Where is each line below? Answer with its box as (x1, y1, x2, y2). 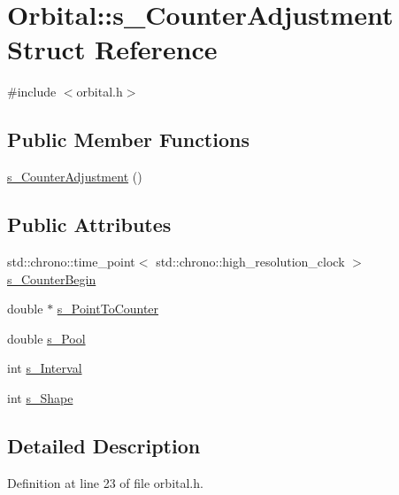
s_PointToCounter (57, 299, 159, 318)
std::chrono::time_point (7, 251, 135, 270)
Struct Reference (7, 31, 218, 67)
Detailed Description (7, 431, 201, 459)
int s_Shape (7, 388, 73, 406)
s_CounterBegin (7, 269, 96, 288)
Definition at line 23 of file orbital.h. (7, 473, 203, 491)
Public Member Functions (7, 126, 249, 153)
